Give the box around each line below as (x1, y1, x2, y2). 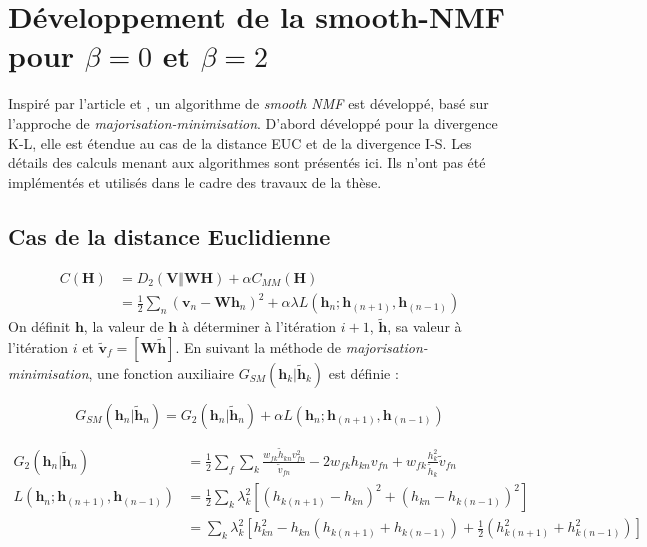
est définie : (328, 362, 399, 383)
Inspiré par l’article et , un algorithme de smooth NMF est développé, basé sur (8, 93, 489, 114)
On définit (8, 316, 71, 337)
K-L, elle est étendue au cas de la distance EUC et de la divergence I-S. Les (8, 132, 472, 153)
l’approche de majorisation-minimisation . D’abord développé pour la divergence (8, 112, 498, 133)
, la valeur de (83, 316, 164, 337)
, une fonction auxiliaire (88, 362, 235, 383)
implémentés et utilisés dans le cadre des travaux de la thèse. (8, 171, 382, 192)
